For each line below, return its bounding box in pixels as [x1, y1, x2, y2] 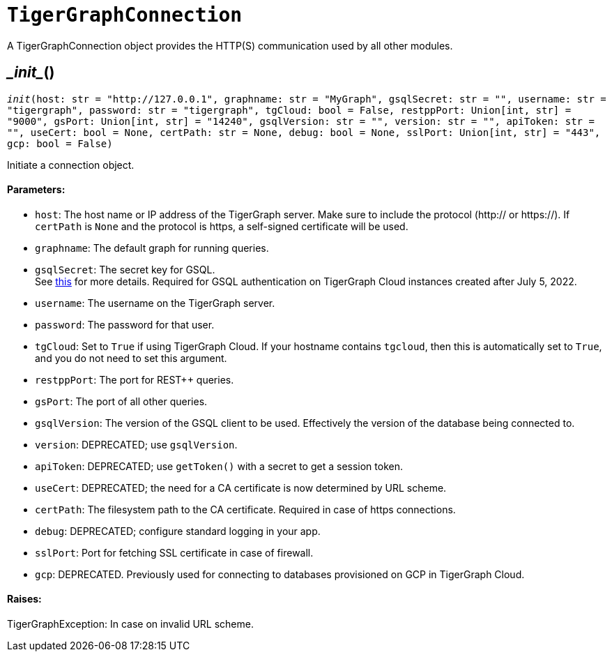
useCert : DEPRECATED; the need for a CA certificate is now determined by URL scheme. [35, 481, 447, 494]
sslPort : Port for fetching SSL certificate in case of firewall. [35, 546, 314, 559]
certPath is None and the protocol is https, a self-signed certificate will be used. [35, 220, 408, 232]
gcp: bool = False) [7, 137, 113, 149]
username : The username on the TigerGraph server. [35, 296, 275, 309]
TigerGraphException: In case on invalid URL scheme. [7, 618, 254, 630]
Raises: [7, 593, 42, 605]
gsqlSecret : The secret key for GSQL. [35, 263, 215, 275]
